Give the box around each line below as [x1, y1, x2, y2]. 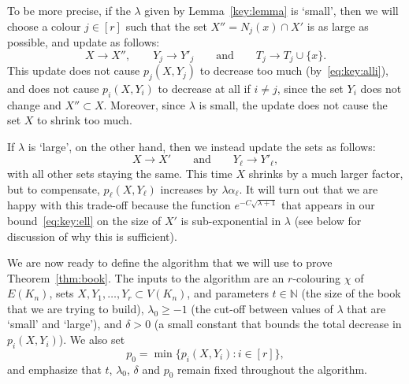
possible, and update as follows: [7, 34, 160, 50]
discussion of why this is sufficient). [7, 227, 177, 244]
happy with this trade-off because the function [7, 197, 231, 213]
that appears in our [281, 197, 375, 213]
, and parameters [187, 285, 269, 301]
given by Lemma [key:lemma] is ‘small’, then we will [144, 2, 399, 18]
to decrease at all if [158, 79, 251, 96]
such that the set [125, 17, 207, 34]
